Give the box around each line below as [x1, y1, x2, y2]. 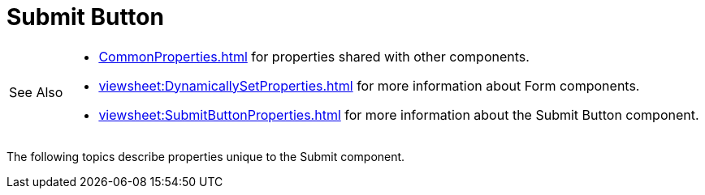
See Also [9, 83, 63, 100]
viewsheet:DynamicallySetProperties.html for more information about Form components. [98, 77, 640, 94]
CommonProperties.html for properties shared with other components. [98, 48, 530, 65]
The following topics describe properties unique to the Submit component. [6, 149, 405, 163]
